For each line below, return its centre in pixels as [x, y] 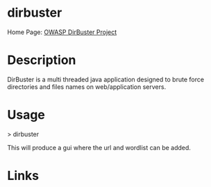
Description [42, 60]
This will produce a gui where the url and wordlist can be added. [99, 147]
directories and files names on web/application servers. [87, 87]
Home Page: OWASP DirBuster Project [62, 32]
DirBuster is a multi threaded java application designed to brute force [106, 79]
